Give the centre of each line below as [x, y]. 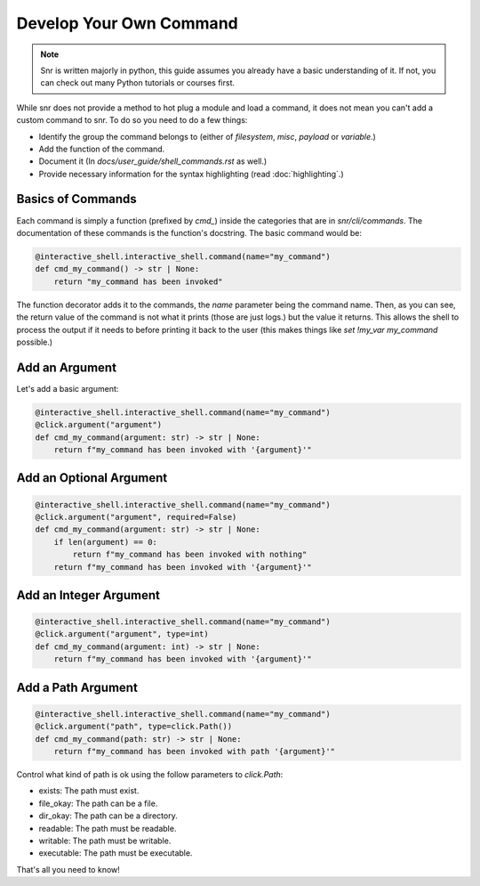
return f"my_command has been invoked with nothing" [190, 555]
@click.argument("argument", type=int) [122, 634]
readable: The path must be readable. [108, 828]
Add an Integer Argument [88, 595]
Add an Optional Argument [92, 478]
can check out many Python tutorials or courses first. [138, 83]
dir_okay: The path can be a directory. [108, 816]
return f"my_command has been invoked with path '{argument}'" [195, 752]
